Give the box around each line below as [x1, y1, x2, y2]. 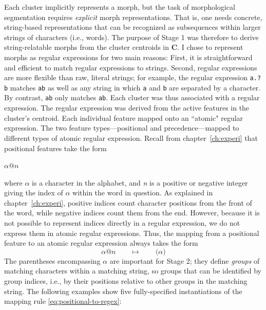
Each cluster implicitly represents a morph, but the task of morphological [4, 2, 235, 12]
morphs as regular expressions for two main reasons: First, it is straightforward [4, 51, 253, 62]
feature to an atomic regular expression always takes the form [4, 238, 198, 248]
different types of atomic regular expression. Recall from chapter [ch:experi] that [4, 132, 258, 143]
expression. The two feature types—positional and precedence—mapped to [4, 122, 239, 133]
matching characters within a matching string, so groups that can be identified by [4, 265, 261, 276]
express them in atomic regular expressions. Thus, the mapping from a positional [4, 227, 259, 238]
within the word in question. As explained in [72, 187, 213, 198]
